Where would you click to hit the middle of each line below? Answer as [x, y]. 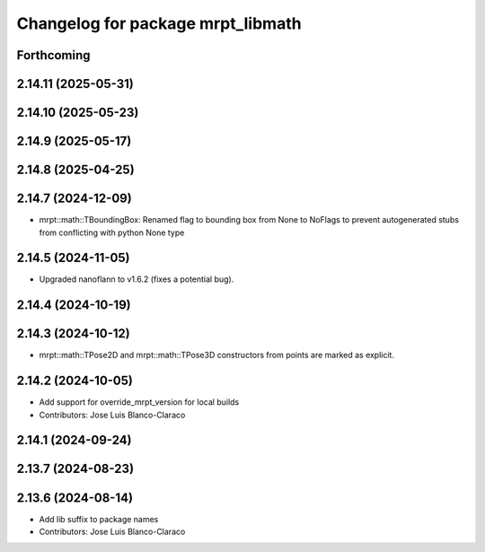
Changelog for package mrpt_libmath [159, 23]
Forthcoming [53, 55]
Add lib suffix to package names [99, 519]
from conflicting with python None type [112, 232]
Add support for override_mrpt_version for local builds [139, 402]
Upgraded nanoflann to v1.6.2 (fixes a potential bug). [137, 279]
